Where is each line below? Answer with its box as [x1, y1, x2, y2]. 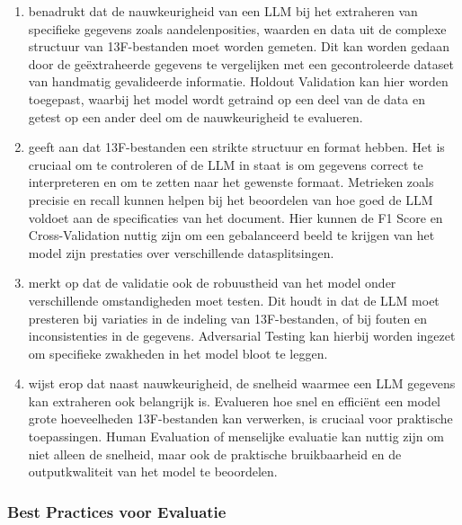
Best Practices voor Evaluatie [7, 500, 227, 522]
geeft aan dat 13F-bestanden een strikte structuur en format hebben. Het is [28, 138, 445, 156]
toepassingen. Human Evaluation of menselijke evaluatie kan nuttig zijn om [28, 427, 444, 446]
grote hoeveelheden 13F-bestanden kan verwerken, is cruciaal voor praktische [28, 409, 453, 428]
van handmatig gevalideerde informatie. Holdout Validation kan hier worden [28, 72, 449, 91]
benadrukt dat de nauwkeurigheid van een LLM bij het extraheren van [28, 2, 418, 20]
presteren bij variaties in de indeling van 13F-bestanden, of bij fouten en [28, 308, 427, 327]
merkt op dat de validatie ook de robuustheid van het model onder [28, 273, 396, 292]
